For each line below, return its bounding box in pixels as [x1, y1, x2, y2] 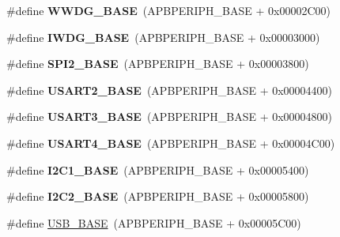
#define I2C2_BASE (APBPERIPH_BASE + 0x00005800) [6, 188, 309, 205]
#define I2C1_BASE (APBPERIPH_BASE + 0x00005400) [6, 161, 309, 178]
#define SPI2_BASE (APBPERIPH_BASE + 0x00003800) [6, 55, 309, 72]
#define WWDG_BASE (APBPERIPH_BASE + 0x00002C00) [6, 2, 331, 18]
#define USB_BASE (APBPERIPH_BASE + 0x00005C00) [6, 214, 301, 231]
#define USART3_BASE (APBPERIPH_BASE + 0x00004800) [6, 108, 333, 125]
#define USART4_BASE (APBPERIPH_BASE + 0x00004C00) [6, 134, 335, 151]
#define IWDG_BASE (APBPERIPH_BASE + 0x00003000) [6, 28, 320, 45]
